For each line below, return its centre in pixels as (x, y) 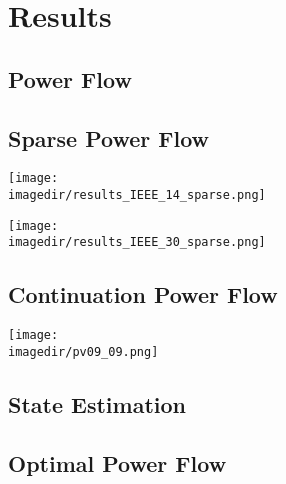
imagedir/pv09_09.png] (83, 351)
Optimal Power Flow (117, 462)
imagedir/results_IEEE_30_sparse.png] (137, 242)
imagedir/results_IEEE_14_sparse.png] (137, 195)
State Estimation (97, 403)
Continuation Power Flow (143, 294)
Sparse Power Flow (109, 137)
